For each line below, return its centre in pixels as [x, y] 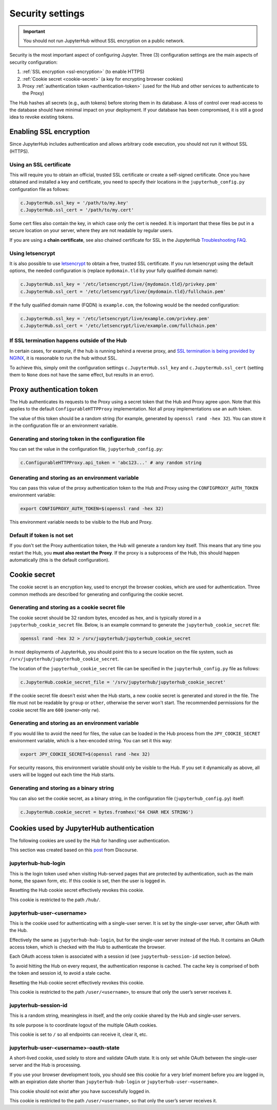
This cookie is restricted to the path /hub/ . [55, 900]
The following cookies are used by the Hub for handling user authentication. [90, 840]
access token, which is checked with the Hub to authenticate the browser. [88, 947]
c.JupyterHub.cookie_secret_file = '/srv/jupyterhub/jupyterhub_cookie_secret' [123, 682]
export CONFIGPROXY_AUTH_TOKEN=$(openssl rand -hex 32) [92, 509]
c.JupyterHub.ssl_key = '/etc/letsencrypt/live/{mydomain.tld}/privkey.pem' [119, 284]
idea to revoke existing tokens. [42, 117]
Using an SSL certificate [40, 165]
